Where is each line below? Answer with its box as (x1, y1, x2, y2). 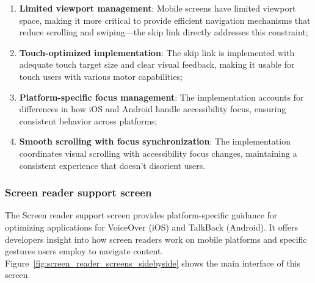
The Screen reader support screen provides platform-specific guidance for (5, 209, 278, 221)
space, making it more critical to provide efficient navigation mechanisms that (19, 13, 311, 26)
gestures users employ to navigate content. (5, 245, 164, 257)
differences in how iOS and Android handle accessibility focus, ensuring (19, 102, 286, 115)
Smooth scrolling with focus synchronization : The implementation (19, 135, 291, 148)
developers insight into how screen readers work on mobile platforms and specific (5, 232, 307, 245)
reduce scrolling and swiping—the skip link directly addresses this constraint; (19, 26, 308, 38)
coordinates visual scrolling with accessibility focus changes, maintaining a (19, 146, 297, 159)
